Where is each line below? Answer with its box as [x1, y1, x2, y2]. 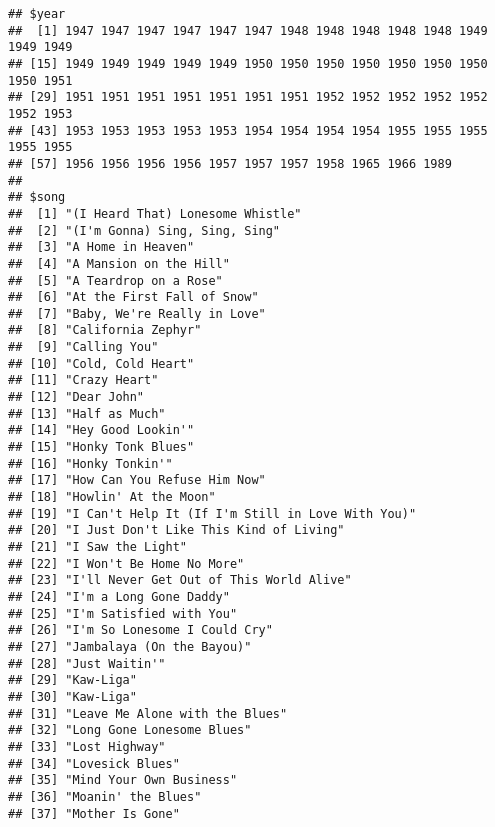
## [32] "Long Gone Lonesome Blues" [8, 723, 252, 738]
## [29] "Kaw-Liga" [8, 673, 137, 688]
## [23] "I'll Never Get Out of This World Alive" [8, 573, 352, 588]
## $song [8, 190, 66, 205]
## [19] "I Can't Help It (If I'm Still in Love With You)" [8, 506, 417, 521]
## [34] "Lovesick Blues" [8, 756, 180, 771]
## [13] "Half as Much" [8, 406, 166, 421]
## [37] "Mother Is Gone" [8, 806, 180, 821]
